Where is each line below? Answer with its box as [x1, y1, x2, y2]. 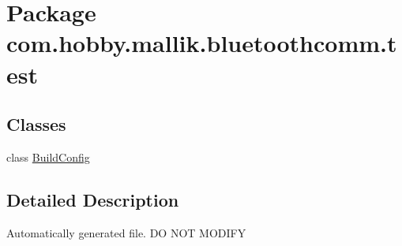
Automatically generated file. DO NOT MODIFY [6, 224, 246, 240]
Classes [6, 112, 66, 136]
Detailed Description [6, 187, 179, 211]
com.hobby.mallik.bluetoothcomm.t [6, 27, 397, 59]
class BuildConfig [6, 148, 90, 165]
